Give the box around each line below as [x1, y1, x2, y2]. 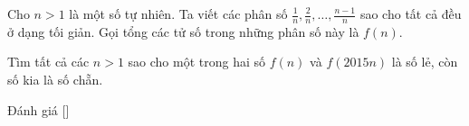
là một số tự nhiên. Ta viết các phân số [69, 4, 288, 22]
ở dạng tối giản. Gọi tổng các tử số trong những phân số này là [7, 22, 359, 40]
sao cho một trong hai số [128, 52, 266, 71]
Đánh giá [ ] [7, 100, 70, 119]
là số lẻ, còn [391, 52, 458, 71]
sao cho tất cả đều [359, 4, 462, 22]
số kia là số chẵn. [7, 70, 103, 89]
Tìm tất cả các [7, 52, 90, 71]
